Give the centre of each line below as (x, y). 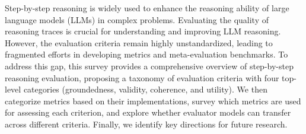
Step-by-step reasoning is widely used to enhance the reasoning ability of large (147, 8)
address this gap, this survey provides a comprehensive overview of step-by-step (149, 66)
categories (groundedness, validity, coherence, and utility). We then (145, 89)
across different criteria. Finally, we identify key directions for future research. (146, 124)
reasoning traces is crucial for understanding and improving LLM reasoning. (143, 31)
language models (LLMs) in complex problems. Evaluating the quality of (137, 19)
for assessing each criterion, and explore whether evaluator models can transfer (148, 112)
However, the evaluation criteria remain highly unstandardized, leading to (139, 42)
